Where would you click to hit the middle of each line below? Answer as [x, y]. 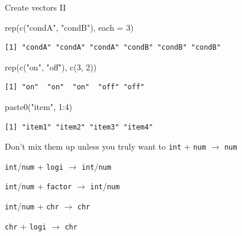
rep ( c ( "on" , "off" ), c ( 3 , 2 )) [51, 67]
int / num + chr [32, 206]
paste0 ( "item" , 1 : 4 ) [39, 106]
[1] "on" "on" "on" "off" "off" [75, 87]
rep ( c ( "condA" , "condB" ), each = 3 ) [69, 27]
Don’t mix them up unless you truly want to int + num [106, 146]
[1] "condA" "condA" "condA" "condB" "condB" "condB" [113, 48]
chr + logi [26, 226]
